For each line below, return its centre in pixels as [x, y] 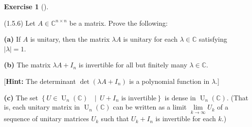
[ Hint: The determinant [40, 81]
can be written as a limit [150, 107]
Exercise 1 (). [26, 6]
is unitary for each [151, 39]
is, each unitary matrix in [42, 107]
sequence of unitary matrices [46, 119]
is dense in [180, 97]
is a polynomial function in [169, 81]
